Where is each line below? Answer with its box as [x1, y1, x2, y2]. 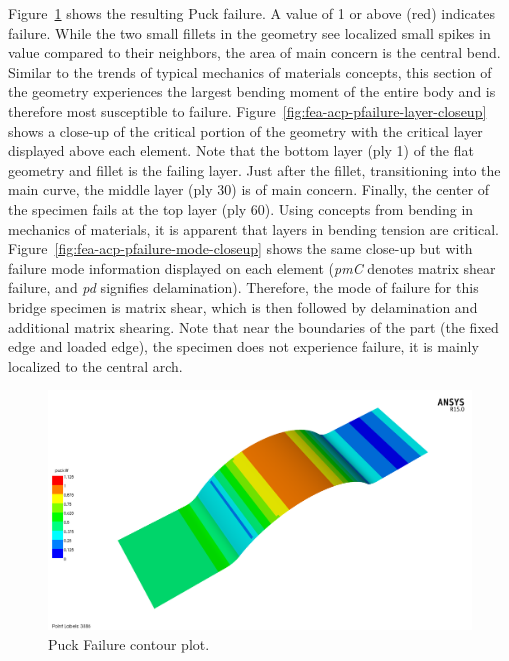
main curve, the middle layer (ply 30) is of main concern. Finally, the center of [8, 179, 490, 200]
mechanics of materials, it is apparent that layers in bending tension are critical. [8, 218, 499, 239]
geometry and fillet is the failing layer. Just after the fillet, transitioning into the [8, 159, 501, 180]
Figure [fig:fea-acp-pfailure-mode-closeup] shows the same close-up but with [8, 238, 473, 259]
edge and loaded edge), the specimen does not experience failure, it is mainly [8, 336, 479, 357]
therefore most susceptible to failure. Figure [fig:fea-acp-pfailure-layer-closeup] [8, 100, 487, 121]
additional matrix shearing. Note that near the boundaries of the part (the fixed [8, 316, 499, 337]
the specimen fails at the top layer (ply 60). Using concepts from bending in [8, 198, 474, 219]
